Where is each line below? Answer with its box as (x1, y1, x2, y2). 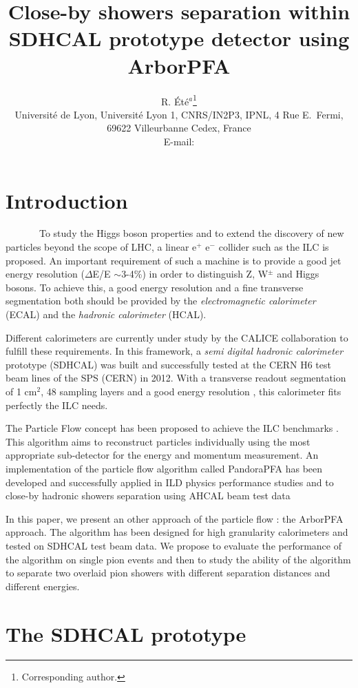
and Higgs (277, 267, 319, 281)
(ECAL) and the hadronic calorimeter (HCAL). (6, 307, 207, 322)
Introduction (6, 186, 128, 214)
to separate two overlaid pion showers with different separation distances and (6, 565, 330, 580)
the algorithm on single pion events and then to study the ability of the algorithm (6, 552, 351, 566)
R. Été (161, 94, 189, 108)
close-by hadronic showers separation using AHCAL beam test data (6, 488, 291, 503)
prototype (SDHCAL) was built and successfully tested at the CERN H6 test (6, 357, 331, 371)
